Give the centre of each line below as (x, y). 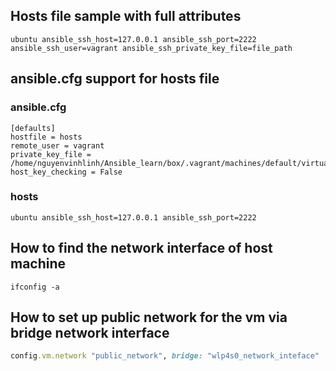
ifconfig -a (35, 287)
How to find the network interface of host (141, 248)
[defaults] (33, 128)
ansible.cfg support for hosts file (115, 79)
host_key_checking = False (66, 172)
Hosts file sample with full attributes (126, 16)
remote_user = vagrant (57, 145)
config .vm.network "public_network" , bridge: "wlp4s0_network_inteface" (165, 356)
